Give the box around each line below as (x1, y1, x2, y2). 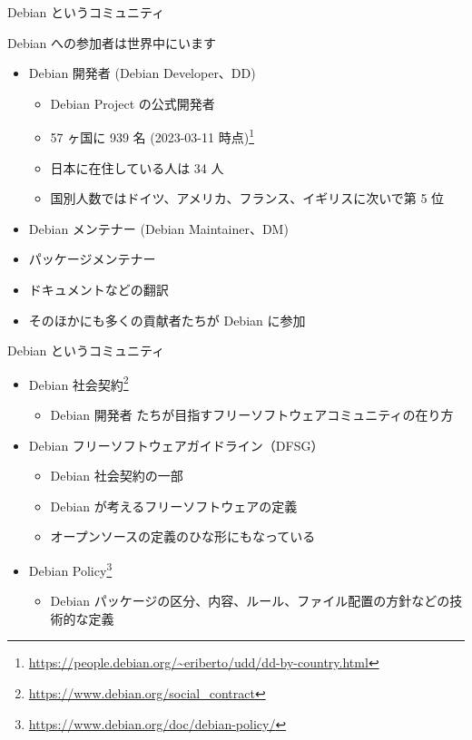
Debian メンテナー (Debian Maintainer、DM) (28, 219, 289, 238)
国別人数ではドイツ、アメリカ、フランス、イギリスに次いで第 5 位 (50, 189, 445, 208)
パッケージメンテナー (28, 249, 156, 268)
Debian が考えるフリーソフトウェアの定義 (50, 496, 298, 515)
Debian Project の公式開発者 (50, 93, 215, 112)
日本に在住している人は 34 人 (50, 158, 224, 177)
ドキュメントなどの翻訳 (28, 280, 169, 298)
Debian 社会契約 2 (28, 372, 129, 394)
